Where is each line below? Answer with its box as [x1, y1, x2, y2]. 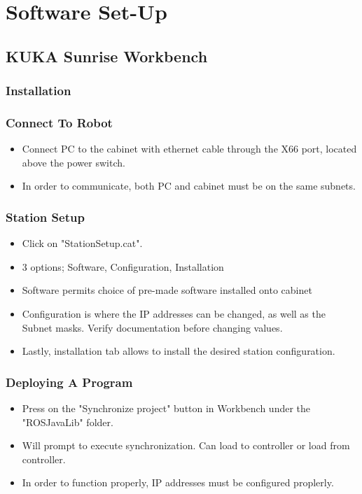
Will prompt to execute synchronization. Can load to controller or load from [22, 438, 350, 453]
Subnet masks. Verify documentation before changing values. [22, 320, 283, 334]
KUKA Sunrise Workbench [6, 45, 208, 66]
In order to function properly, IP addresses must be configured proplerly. [22, 475, 334, 490]
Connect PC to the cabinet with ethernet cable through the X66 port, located [22, 141, 357, 156]
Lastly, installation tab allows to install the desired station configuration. [22, 344, 335, 358]
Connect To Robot [6, 113, 113, 131]
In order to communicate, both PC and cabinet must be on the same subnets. [22, 178, 356, 193]
